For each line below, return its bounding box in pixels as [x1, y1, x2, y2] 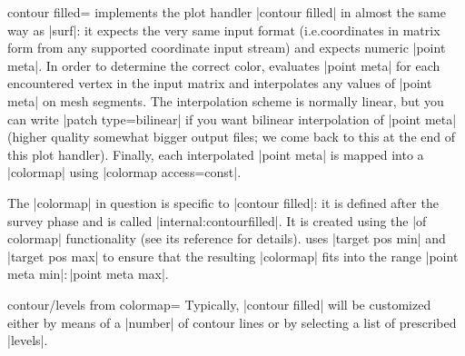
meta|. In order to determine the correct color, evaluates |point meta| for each [7, 55, 440, 74]
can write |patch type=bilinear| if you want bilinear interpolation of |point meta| [7, 109, 457, 128]
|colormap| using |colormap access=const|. [7, 163, 242, 182]
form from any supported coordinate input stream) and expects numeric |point [7, 38, 446, 57]
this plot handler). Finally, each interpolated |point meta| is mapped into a [7, 144, 424, 163]
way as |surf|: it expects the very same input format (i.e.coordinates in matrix [7, 20, 440, 39]
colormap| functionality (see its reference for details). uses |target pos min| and [7, 229, 446, 248]
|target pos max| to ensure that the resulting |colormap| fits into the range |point [7, 246, 459, 265]
